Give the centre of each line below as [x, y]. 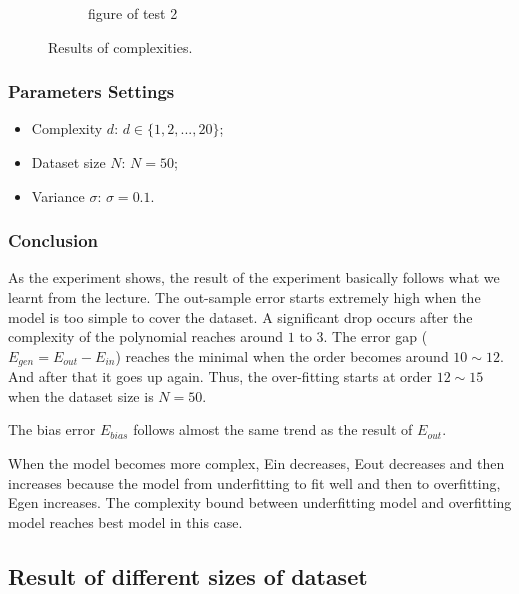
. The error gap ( [375, 336]
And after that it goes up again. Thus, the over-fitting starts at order [220, 376]
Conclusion [53, 240]
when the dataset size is [81, 395]
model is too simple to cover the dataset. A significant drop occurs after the [240, 316]
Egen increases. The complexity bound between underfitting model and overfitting [260, 502]
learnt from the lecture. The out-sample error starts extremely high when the [244, 297]
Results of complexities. [120, 46]
